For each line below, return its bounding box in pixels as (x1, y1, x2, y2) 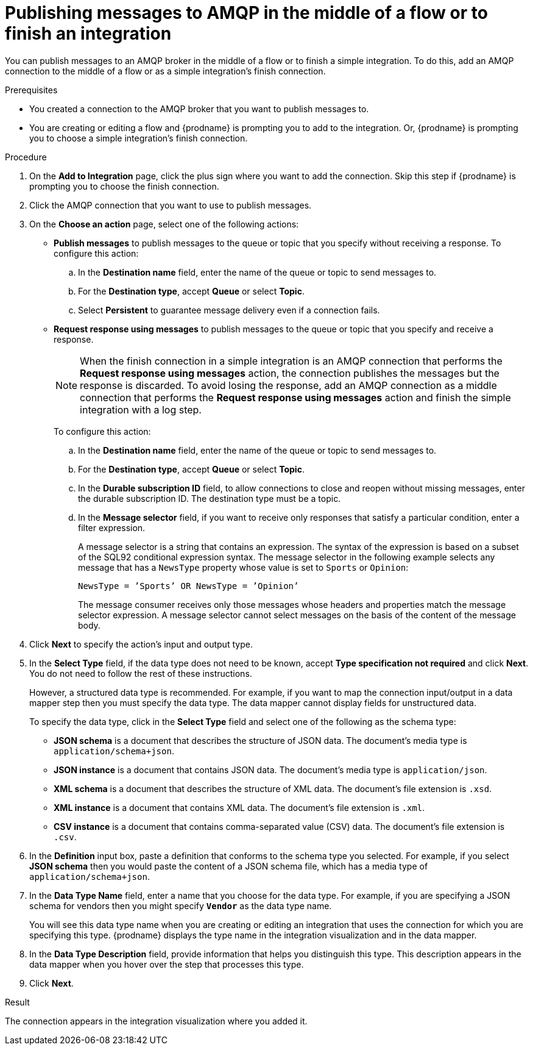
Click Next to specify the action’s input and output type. (29, 638, 253, 649)
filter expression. (78, 522, 146, 533)
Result (5, 996, 30, 1007)
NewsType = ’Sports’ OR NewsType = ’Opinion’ (78, 580, 299, 591)
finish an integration (5, 23, 172, 44)
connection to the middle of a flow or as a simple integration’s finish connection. (5, 65, 326, 76)
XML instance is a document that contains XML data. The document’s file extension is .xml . (54, 802, 425, 813)
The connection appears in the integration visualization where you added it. (5, 1015, 308, 1026)
